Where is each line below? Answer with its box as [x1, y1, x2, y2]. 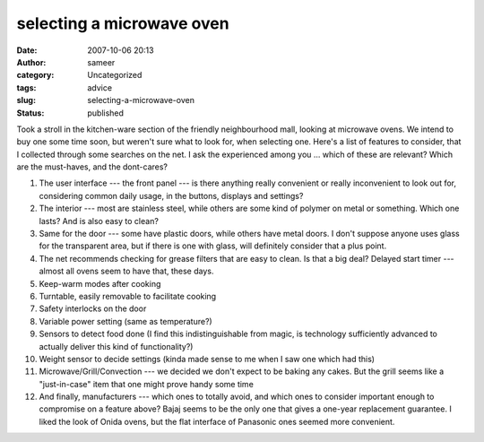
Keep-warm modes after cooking [39, 278, 161, 289]
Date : [16, 45, 38, 56]
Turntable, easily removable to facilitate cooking [39, 290, 217, 301]
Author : [16, 56, 47, 67]
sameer [87, 56, 116, 67]
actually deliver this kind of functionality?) [39, 341, 194, 351]
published [87, 108, 125, 118]
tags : [16, 82, 37, 93]
